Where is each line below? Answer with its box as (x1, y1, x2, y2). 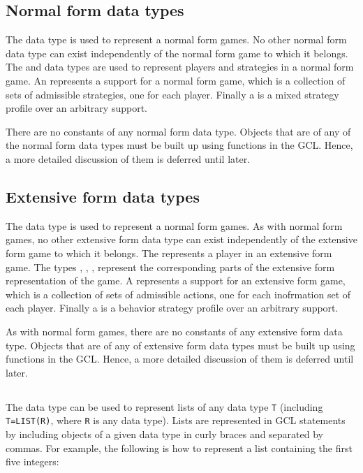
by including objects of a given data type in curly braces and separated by (6, 426, 323, 441)
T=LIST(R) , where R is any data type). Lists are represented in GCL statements (6, 413, 346, 428)
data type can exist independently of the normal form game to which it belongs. (6, 45, 348, 60)
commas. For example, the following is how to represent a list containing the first (6, 440, 353, 455)
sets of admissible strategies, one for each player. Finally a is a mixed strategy (6, 87, 339, 101)
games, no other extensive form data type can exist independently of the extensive (6, 232, 357, 247)
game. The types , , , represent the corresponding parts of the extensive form (6, 259, 335, 274)
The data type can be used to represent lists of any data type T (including (6, 399, 323, 414)
